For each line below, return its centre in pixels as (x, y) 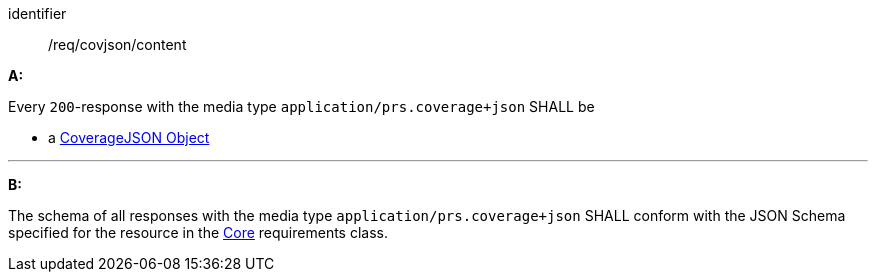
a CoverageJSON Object (129, 137)
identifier (37, 13)
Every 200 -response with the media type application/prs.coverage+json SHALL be (301, 106)
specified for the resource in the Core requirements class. (198, 232)
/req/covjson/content (117, 44)
